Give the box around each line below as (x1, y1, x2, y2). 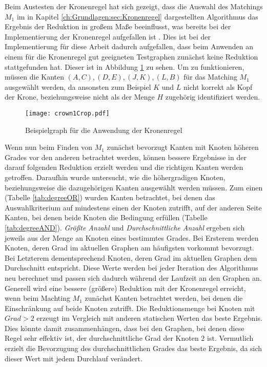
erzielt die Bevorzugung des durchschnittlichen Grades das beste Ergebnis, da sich (5, 343, 262, 354)
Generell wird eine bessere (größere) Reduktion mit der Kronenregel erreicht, (5, 282, 246, 293)
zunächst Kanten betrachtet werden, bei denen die (85, 293, 243, 303)
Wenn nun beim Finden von (5, 142, 92, 152)
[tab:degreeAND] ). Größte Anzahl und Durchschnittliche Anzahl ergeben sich (5, 222, 245, 233)
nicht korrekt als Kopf (183, 81, 253, 92)
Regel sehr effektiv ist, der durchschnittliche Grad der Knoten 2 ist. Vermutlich (5, 333, 254, 343)
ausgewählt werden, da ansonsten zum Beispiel (5, 81, 151, 92)
